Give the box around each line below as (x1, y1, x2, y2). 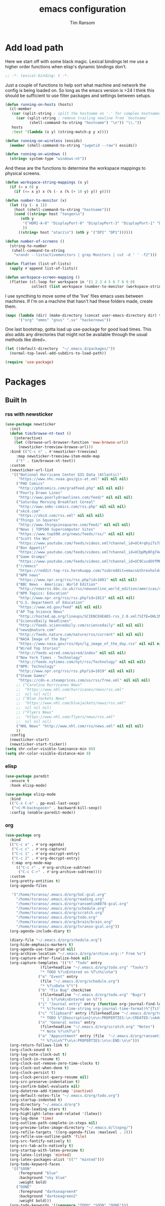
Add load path (5, 42, 64, 53)
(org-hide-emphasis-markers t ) (9, 942, 74, 947)
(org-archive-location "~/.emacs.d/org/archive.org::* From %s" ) (9, 951, 146, 956)
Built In (5, 396, 27, 404)
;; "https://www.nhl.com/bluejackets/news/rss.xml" (16, 701, 126, 706)
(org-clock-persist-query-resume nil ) (9, 1075, 89, 1080)
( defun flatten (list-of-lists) (5, 262, 71, 267)
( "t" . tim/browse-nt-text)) (16, 458, 76, 463)
